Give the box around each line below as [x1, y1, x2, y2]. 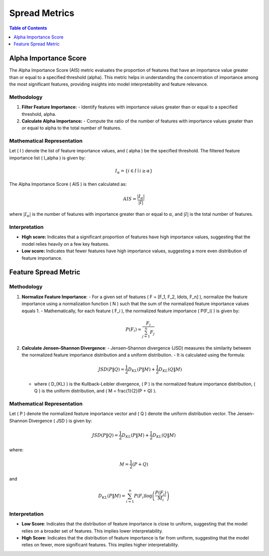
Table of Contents [9, 25, 47, 31]
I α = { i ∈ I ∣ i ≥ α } [115, 168, 153, 175]
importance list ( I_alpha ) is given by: [9, 155, 86, 161]
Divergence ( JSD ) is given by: [28, 418, 92, 424]
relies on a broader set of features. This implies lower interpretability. [21, 528, 163, 534]
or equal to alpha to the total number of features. [21, 125, 122, 131]
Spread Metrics [9, 7, 75, 18]
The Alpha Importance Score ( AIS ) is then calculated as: [9, 181, 127, 187]
